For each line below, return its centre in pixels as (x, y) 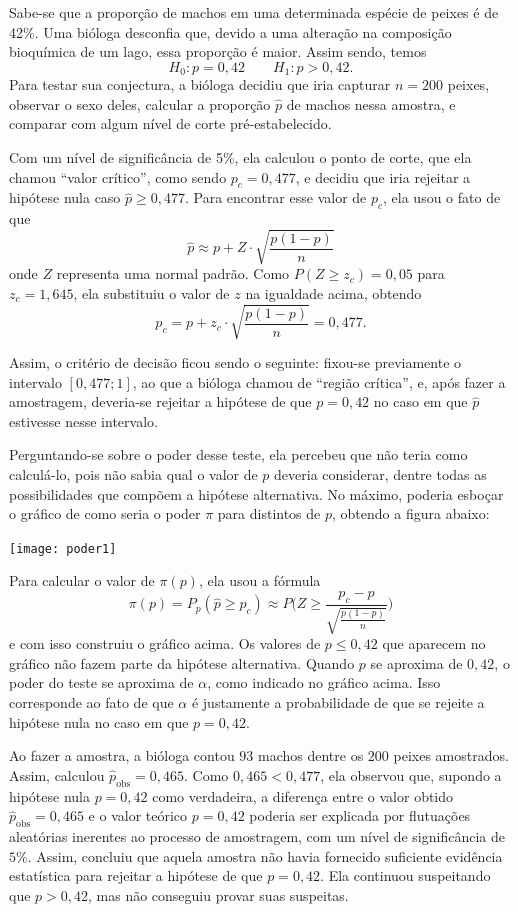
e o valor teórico (138, 815)
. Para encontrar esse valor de (275, 197)
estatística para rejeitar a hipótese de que (136, 875)
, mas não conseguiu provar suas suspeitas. (218, 894)
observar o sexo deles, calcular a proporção (140, 103)
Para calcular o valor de (82, 580)
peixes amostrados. (451, 755)
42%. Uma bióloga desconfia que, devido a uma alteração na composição (230, 31)
